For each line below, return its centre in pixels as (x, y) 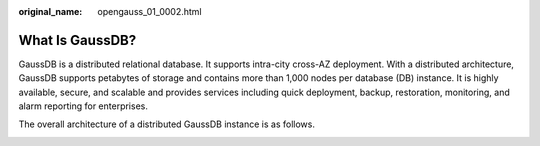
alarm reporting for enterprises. (83, 106)
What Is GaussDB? (77, 40)
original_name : (50, 11)
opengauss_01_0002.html (149, 11)
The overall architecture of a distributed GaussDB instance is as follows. (166, 124)
